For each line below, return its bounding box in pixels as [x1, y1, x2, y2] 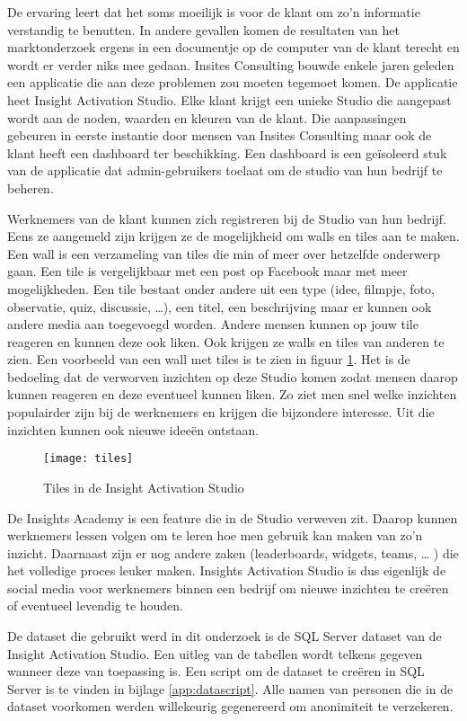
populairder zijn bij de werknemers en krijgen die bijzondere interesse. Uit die [7, 403, 435, 422]
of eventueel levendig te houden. [7, 596, 183, 615]
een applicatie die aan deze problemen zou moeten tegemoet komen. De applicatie [7, 73, 458, 92]
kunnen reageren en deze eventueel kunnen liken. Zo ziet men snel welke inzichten [7, 385, 457, 404]
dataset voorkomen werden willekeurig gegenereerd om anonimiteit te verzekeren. [7, 697, 454, 716]
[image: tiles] [43, 452, 134, 466]
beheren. [7, 178, 54, 197]
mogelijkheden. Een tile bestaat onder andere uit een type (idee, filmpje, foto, [7, 279, 435, 298]
